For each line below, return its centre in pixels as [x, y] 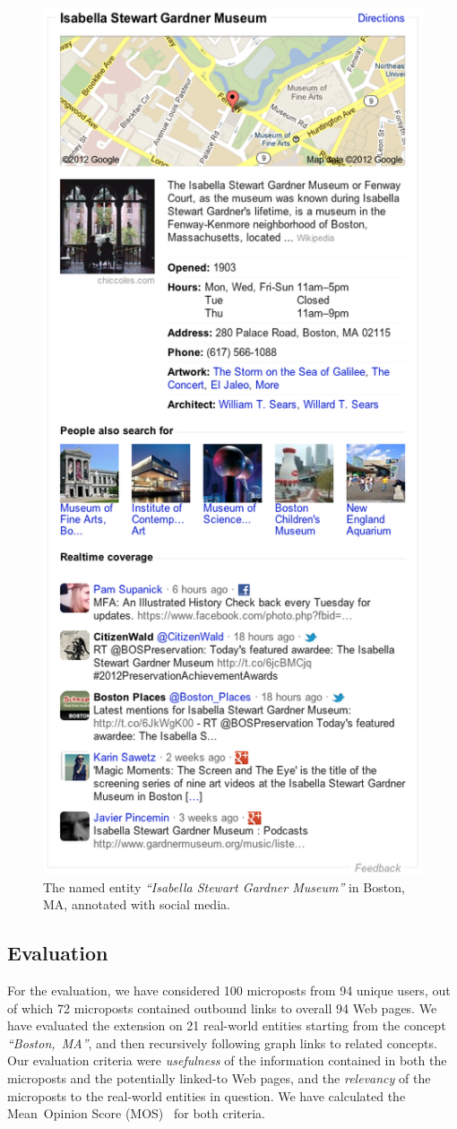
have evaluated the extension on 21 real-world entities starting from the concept [227, 1025]
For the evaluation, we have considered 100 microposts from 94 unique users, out [229, 990]
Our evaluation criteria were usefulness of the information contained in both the [227, 1060]
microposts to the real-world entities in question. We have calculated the [207, 1095]
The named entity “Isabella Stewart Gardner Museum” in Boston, [224, 886]
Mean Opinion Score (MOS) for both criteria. [137, 1113]
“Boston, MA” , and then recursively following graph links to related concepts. [222, 1042]
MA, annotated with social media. [137, 904]
